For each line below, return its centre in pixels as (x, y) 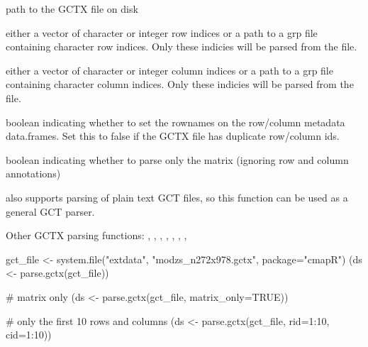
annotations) (33, 173)
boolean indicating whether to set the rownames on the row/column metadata (175, 122)
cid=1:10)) (29, 335)
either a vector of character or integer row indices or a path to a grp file (162, 32)
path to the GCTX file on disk (72, 9)
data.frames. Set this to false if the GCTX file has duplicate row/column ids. (173, 136)
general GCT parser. (50, 211)
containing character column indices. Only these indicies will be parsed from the (180, 84)
